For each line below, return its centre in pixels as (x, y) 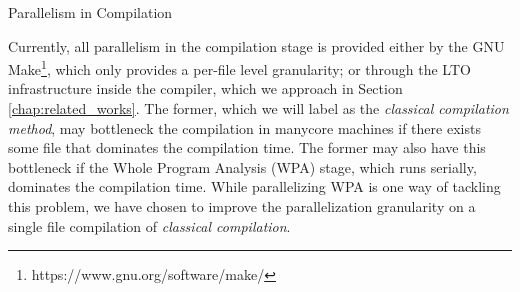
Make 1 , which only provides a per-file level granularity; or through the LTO (239, 67)
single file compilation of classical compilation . (149, 225)
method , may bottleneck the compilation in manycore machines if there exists (244, 127)
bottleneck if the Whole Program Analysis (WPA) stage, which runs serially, (242, 166)
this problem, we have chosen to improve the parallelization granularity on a (242, 206)
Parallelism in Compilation (90, 12)
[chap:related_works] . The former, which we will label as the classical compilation (258, 108)
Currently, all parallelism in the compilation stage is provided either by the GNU (256, 45)
